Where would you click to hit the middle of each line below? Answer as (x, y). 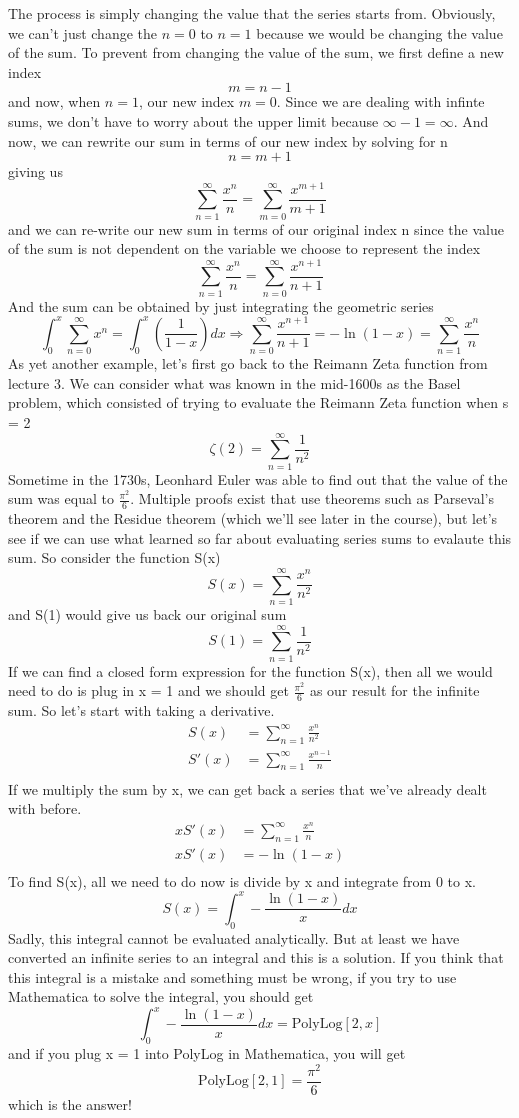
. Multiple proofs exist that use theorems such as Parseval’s (312, 498)
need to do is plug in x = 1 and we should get (148, 690)
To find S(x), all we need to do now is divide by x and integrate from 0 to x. (242, 880)
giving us (35, 171)
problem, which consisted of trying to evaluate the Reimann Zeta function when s (258, 402)
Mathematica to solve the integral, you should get (161, 996)
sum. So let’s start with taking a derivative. (141, 710)
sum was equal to (61, 498)
